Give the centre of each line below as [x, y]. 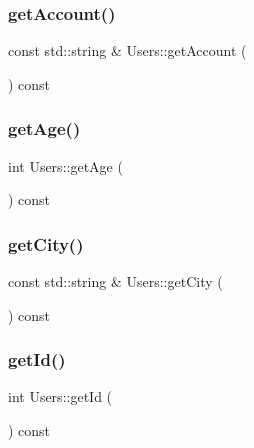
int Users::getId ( [60, 396]
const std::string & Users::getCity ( [115, 281]
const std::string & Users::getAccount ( [127, 50]
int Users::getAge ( [65, 165]
